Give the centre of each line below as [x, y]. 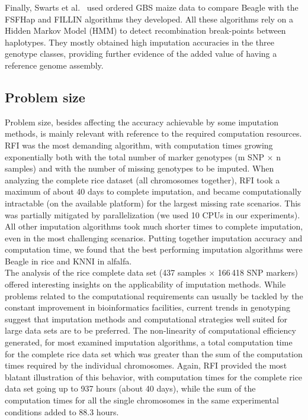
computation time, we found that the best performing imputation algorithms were [154, 249]
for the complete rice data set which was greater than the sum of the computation [154, 353]
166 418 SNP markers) [258, 272]
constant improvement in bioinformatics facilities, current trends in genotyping [147, 307]
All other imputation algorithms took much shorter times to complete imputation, [154, 226]
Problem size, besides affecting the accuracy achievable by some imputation [142, 122]
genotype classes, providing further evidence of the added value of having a [141, 54]
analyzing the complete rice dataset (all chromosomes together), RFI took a [142, 180]
